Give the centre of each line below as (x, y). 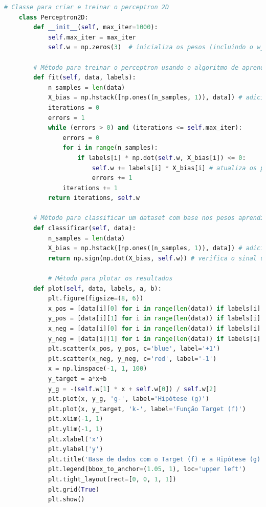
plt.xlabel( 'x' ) (75, 439)
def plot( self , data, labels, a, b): (97, 288)
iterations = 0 (74, 107)
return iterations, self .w (94, 198)
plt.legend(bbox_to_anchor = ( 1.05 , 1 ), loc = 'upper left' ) (147, 469)
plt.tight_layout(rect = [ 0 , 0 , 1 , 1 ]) (112, 479)
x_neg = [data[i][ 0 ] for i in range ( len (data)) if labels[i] (154, 329)
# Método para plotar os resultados (110, 279)
